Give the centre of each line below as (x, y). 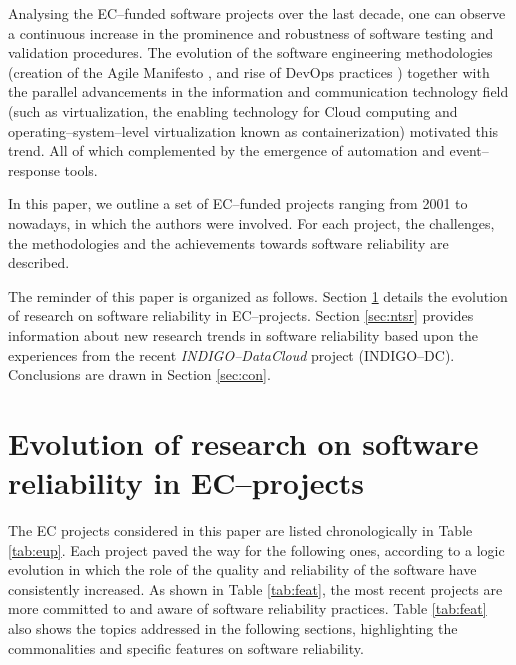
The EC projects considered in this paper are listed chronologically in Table (240, 530)
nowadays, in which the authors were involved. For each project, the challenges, (251, 222)
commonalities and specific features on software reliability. (186, 647)
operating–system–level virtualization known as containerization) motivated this (253, 130)
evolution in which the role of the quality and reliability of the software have (242, 569)
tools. (81, 169)
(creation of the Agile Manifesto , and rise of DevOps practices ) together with (249, 71)
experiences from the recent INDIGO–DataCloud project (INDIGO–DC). (231, 354)
